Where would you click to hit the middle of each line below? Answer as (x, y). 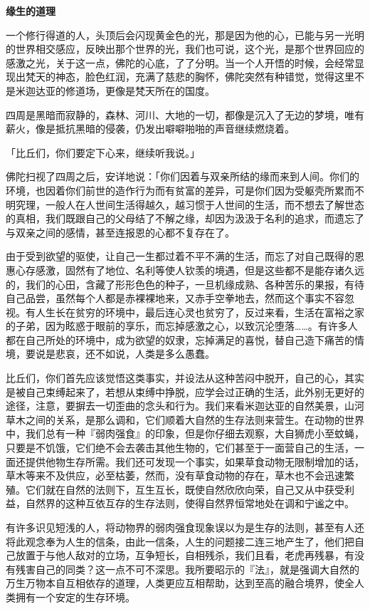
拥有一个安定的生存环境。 (75, 597)
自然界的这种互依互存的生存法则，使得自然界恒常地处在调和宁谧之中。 (190, 503)
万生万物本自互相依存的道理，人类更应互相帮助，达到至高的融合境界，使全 (180, 583)
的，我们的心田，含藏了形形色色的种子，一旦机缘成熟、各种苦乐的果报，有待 (185, 284)
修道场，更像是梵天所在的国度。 (140, 90)
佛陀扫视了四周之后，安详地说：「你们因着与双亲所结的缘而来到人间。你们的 (183, 176)
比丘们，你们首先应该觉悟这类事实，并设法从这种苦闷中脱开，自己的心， (175, 378)
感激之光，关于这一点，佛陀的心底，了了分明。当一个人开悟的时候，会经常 (180, 62)
